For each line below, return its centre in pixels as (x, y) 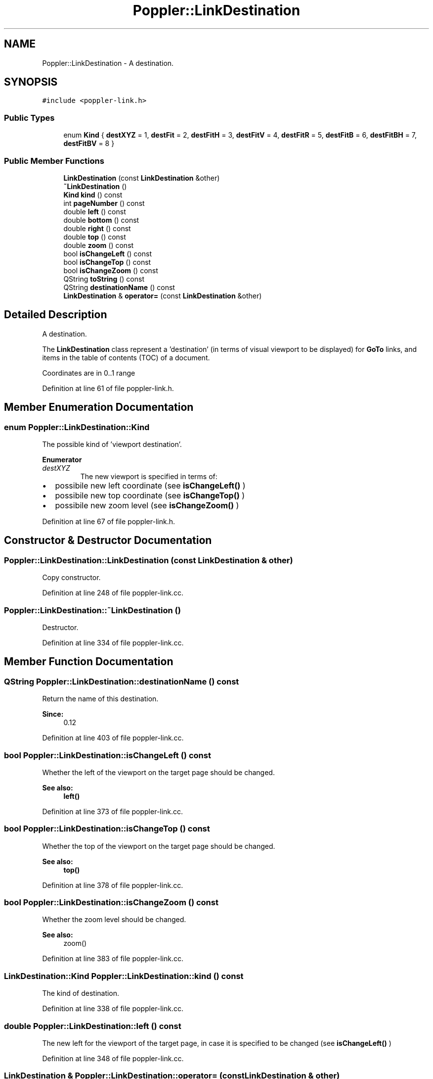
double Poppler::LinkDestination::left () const (93, 1026)
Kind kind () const (93, 195)
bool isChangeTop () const (107, 262)
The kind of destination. (81, 993)
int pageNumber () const (104, 203)
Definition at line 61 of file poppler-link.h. (108, 388)
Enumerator (62, 460)
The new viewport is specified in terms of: (149, 476)
